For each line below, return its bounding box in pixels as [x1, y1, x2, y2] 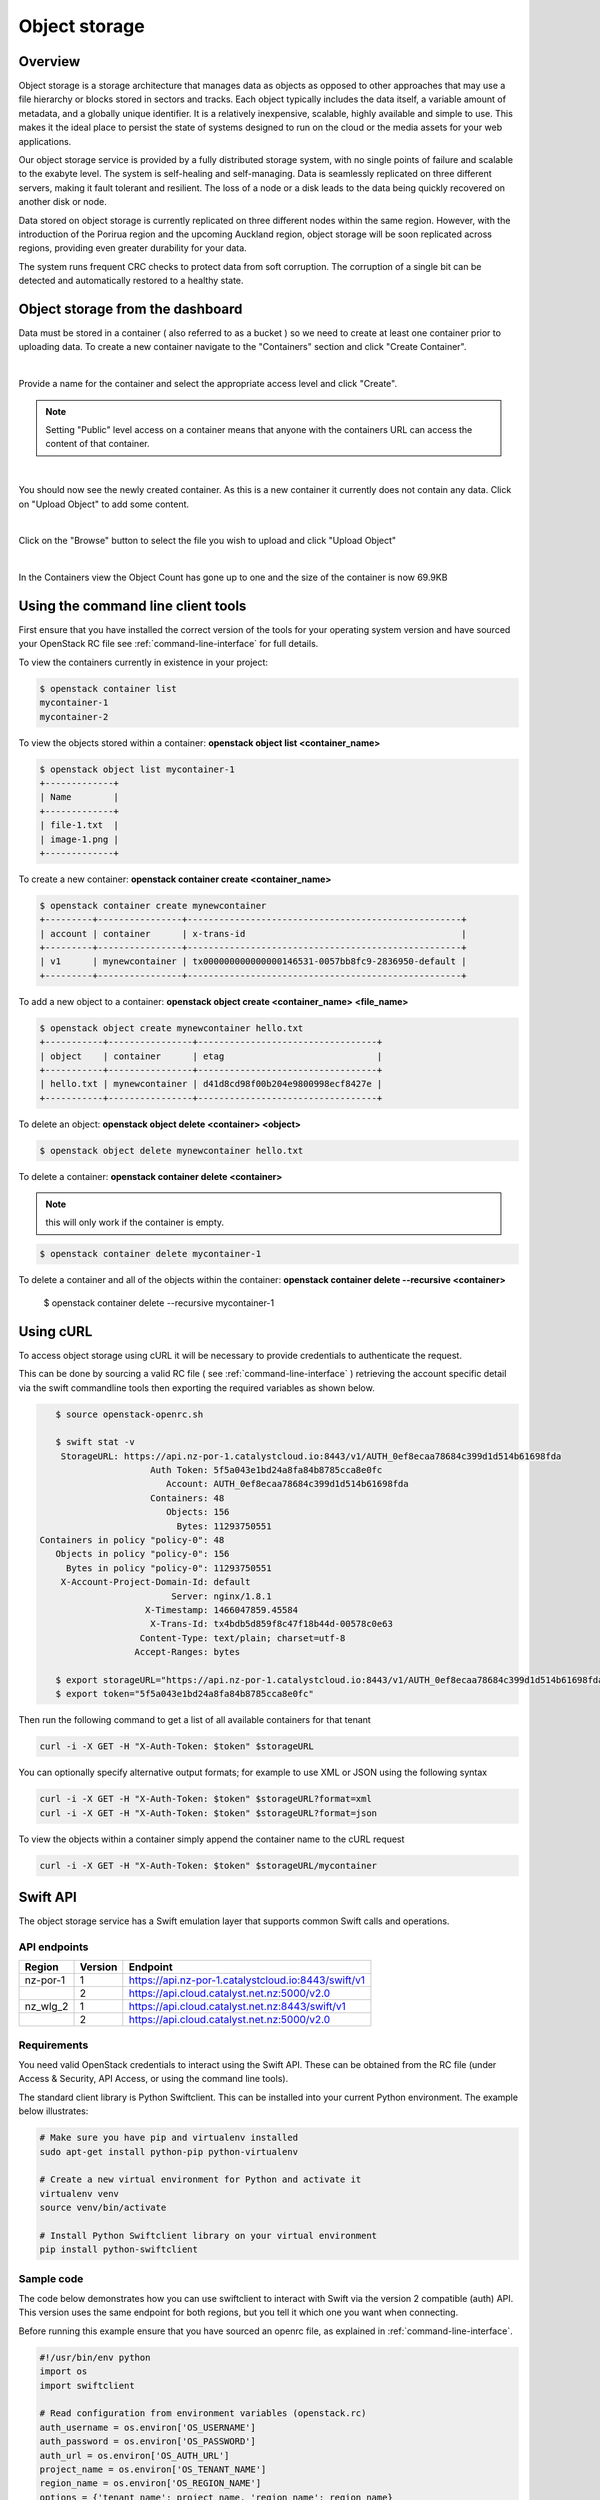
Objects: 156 [165, 1506, 230, 1518]
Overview [18, 53, 81, 70]
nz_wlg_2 [24, 2000, 69, 2014]
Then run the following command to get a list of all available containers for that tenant [18, 1714, 372, 1726]
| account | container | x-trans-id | [39, 928, 467, 939]
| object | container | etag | [39, 1050, 383, 1062]
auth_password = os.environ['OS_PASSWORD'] [39, 2436, 257, 2447]
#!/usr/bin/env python [39, 2351, 151, 2363]
